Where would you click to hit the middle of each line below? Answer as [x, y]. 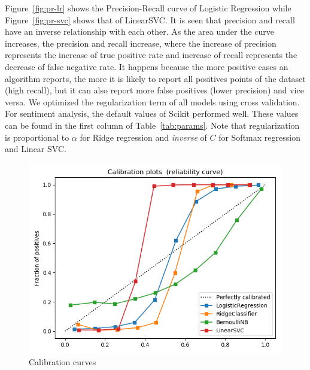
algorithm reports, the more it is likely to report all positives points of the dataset [155, 78]
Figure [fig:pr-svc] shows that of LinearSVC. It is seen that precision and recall [150, 19]
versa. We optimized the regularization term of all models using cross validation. [152, 101]
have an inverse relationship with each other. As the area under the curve [140, 31]
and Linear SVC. [36, 149]
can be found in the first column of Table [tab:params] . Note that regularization [152, 125]
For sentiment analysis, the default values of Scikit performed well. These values [152, 113]
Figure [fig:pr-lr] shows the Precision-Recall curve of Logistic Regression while [148, 8]
